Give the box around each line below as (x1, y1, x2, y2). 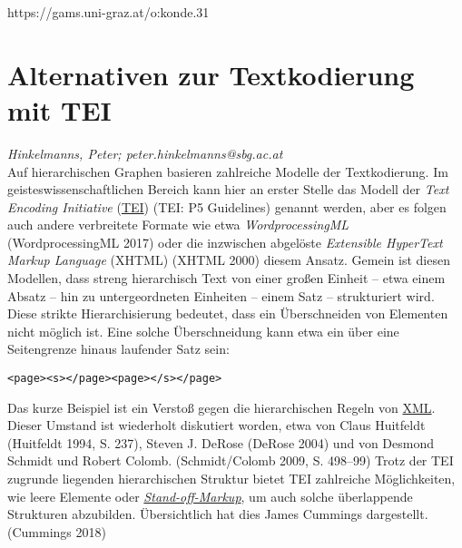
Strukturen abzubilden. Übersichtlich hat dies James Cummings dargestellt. (7, 504, 428, 524)
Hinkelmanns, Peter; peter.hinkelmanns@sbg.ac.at (7, 143, 283, 162)
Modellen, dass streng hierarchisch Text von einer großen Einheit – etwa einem (7, 269, 446, 288)
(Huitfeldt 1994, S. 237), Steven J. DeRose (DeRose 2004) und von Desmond (7, 433, 434, 452)
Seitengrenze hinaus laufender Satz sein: (7, 339, 230, 358)
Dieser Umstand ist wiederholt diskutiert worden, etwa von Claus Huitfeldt (7, 416, 426, 435)
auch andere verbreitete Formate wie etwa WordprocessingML (7, 215, 349, 234)
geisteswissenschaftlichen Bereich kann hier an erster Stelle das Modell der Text (7, 180, 449, 199)
